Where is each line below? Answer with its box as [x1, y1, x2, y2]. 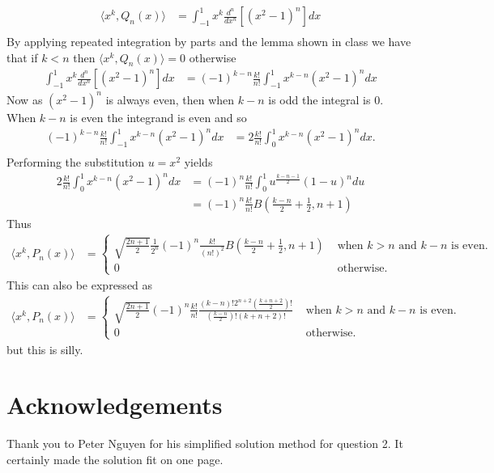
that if [6, 49, 38, 65]
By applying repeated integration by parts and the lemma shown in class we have [6, 33, 411, 50]
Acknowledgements [6, 388, 223, 421]
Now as [6, 91, 43, 108]
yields [184, 153, 213, 170]
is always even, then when [105, 91, 235, 108]
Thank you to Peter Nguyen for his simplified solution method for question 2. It [6, 435, 403, 452]
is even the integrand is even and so [70, 108, 247, 125]
